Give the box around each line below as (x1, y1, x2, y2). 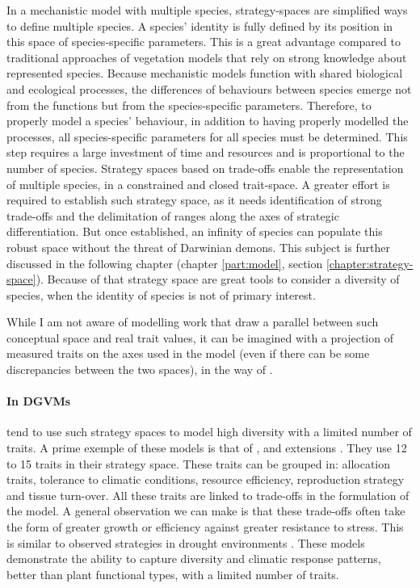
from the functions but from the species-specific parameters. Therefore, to (6, 96, 372, 113)
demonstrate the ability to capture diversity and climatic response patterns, (6, 550, 381, 567)
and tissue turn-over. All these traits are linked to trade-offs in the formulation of (6, 486, 409, 503)
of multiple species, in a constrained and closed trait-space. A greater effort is (6, 175, 390, 192)
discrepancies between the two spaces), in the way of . (6, 361, 273, 378)
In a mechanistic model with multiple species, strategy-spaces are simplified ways (6, 2, 408, 18)
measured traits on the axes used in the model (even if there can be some (6, 345, 370, 362)
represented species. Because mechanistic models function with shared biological (6, 65, 403, 82)
